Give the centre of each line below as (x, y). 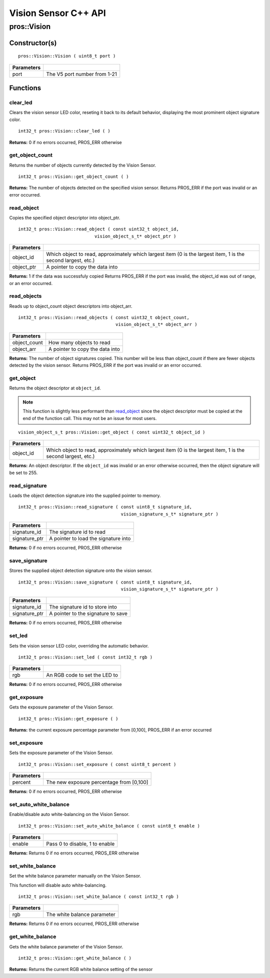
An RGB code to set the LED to (82, 675)
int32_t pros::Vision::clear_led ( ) (64, 131)
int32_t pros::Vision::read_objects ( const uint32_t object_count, (104, 318)
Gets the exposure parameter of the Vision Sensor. (61, 707)
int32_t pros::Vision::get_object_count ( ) (74, 177)
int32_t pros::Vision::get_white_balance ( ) (75, 958)
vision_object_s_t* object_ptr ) (135, 236)
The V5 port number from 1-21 (82, 74)
